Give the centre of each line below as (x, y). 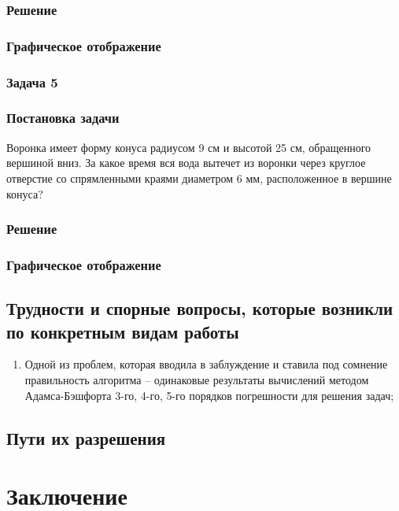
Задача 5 (32, 81)
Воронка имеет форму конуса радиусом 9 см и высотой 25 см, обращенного (189, 147)
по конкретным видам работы (123, 331)
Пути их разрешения (86, 437)
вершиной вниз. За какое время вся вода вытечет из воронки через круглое (186, 163)
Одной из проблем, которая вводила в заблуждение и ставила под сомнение (206, 364)
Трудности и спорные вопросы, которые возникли (200, 308)
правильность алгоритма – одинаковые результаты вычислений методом (197, 380)
